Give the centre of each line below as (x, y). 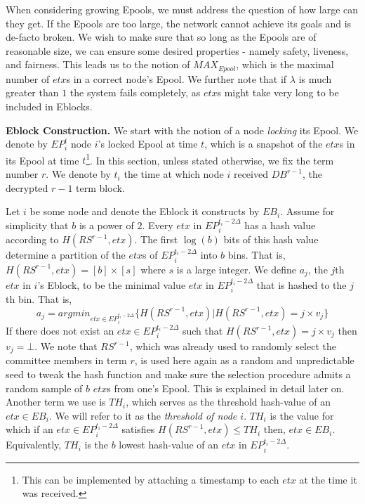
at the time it (328, 479)
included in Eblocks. (49, 106)
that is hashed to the (301, 284)
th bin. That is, (39, 299)
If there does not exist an (60, 331)
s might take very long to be (278, 92)
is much (315, 78)
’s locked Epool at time (148, 144)
